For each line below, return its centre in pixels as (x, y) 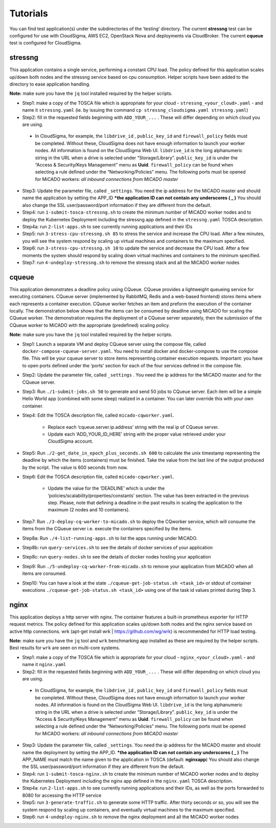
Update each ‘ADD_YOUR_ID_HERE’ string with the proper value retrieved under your (137, 434)
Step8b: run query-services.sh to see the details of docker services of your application (118, 548)
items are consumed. (44, 573)
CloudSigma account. (71, 441)
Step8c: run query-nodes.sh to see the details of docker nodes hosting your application (117, 557)
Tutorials (29, 13)
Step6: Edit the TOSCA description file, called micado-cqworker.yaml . (98, 477)
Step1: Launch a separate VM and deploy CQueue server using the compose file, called (114, 344)
